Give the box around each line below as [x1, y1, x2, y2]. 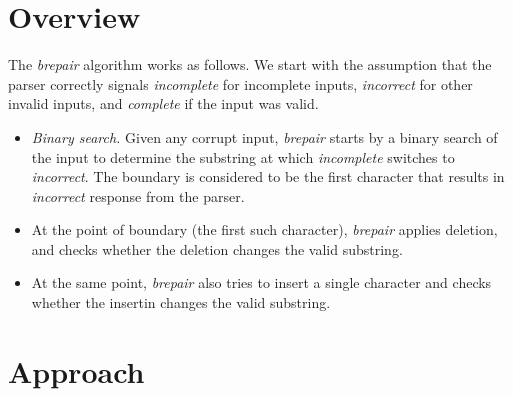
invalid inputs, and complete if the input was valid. [8, 93, 319, 114]
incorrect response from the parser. [31, 185, 245, 206]
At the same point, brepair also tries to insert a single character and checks [31, 272, 492, 293]
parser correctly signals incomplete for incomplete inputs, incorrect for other [8, 73, 473, 94]
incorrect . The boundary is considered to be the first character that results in [31, 166, 505, 187]
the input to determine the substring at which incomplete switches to [31, 146, 455, 167]
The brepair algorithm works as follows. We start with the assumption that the [8, 54, 492, 75]
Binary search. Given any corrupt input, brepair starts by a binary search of [31, 126, 498, 147]
